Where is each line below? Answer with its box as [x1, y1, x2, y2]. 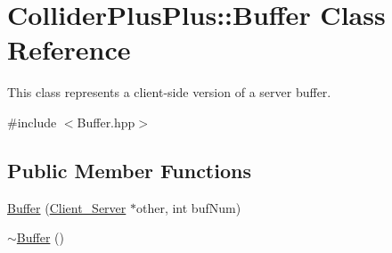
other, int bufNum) [135, 198, 241, 216]
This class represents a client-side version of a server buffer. [7, 83, 331, 102]
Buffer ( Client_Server [7, 198, 127, 216]
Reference [7, 31, 131, 68]
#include [7, 112, 57, 131]
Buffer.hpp [77, 112, 135, 131]
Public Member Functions [7, 156, 251, 184]
